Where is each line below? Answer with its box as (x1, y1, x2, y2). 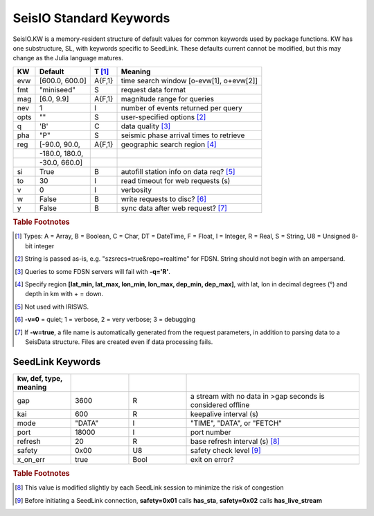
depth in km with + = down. (25, 290, 104, 298)
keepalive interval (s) (190, 409, 259, 419)
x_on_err (17, 454, 45, 464)
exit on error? (190, 454, 235, 464)
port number (190, 427, 231, 437)
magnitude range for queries (121, 94, 215, 103)
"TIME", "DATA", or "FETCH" (190, 418, 283, 428)
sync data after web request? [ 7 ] (121, 203, 228, 213)
